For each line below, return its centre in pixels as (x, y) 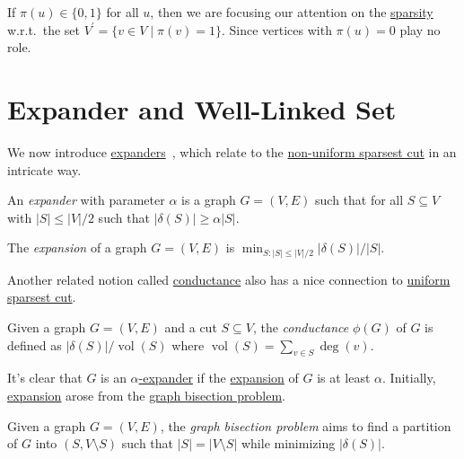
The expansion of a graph (77, 247)
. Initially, (409, 378)
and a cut (191, 327)
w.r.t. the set (44, 29)
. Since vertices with (276, 29)
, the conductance (301, 327)
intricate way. (44, 169)
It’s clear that (45, 378)
